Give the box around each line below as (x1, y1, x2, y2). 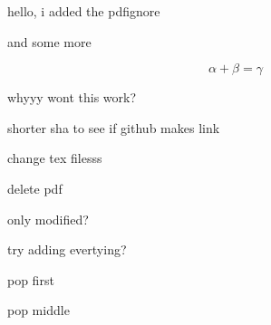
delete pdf (7, 178, 63, 197)
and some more (7, 32, 92, 51)
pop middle (7, 301, 70, 320)
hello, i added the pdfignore (7, 2, 160, 20)
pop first (7, 270, 54, 289)
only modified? (7, 209, 89, 228)
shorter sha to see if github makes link (7, 118, 220, 137)
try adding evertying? (7, 240, 127, 259)
